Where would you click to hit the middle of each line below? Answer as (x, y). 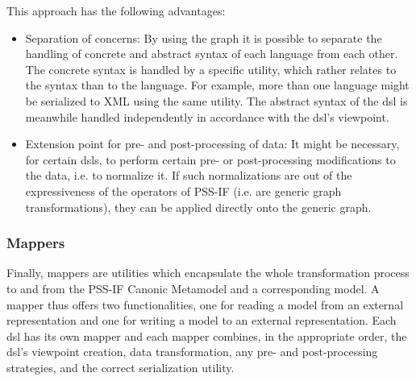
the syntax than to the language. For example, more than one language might (217, 85)
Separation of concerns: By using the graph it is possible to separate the (204, 37)
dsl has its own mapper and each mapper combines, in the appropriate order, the (207, 335)
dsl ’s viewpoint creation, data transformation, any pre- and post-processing (192, 352)
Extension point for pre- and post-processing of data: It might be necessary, (212, 144)
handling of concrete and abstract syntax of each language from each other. (212, 54)
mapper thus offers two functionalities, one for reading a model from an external (205, 304)
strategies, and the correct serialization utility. (121, 367)
